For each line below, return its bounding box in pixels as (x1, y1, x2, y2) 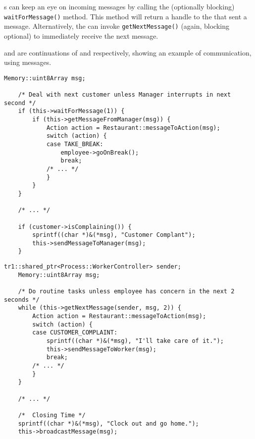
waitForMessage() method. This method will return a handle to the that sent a (4, 11, 247, 21)
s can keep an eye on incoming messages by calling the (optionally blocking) (4, 1, 235, 11)
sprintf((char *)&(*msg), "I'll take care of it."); (46, 337, 224, 345)
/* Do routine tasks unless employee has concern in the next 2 (18, 288, 235, 295)
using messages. (4, 57, 51, 67)
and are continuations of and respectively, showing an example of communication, (4, 47, 252, 57)
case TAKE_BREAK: (46, 140, 103, 148)
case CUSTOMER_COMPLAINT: (32, 329, 118, 336)
